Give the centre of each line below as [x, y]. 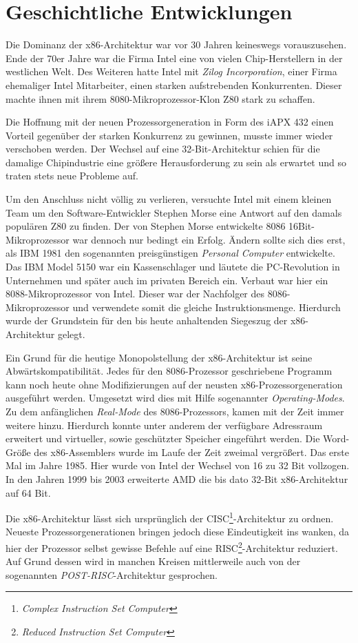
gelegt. [71, 334]
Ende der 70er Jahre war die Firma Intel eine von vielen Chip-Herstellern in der [174, 58]
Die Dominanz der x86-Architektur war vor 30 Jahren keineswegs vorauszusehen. [176, 44]
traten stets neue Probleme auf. [72, 176]
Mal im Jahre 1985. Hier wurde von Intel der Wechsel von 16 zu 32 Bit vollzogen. [178, 465]
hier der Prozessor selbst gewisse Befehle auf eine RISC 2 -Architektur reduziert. [172, 546]
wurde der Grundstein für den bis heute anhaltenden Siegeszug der [147, 320]
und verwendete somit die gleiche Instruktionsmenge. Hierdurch [207, 307]
